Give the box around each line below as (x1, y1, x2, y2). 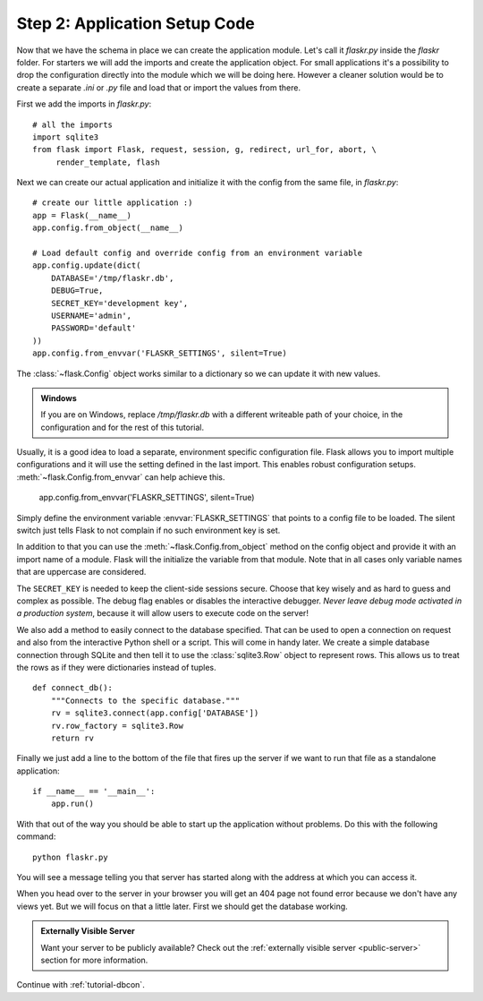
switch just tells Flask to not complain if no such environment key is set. (16, 525, 281, 536)
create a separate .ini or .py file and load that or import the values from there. (16, 81, 301, 93)
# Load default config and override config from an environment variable (32, 248, 363, 259)
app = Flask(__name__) (32, 210, 132, 220)
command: (16, 831, 56, 842)
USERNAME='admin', (50, 310, 132, 321)
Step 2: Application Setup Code (16, 13, 255, 33)
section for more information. (40, 954, 148, 965)
